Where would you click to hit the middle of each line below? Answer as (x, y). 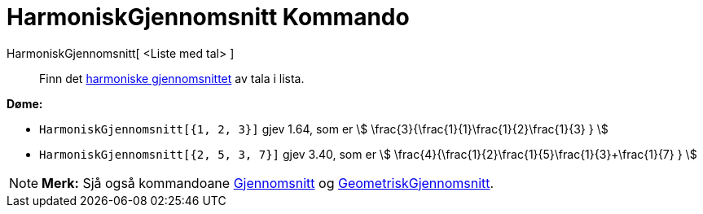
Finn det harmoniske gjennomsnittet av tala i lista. (172, 78)
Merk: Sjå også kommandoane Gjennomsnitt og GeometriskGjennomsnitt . (268, 183)
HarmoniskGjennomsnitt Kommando (208, 17)
